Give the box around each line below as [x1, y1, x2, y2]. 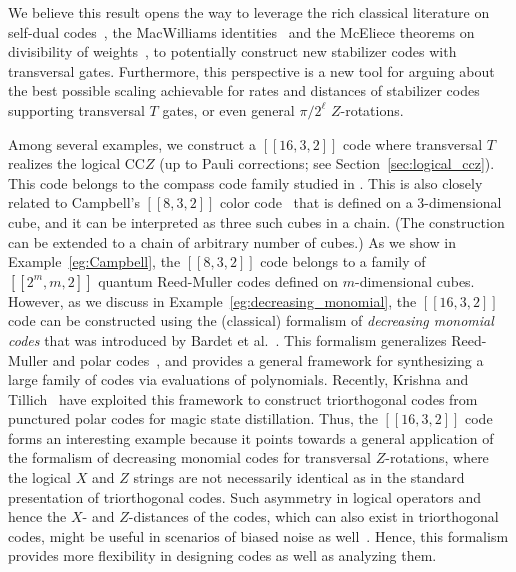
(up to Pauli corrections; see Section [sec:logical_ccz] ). [159, 153, 495, 174]
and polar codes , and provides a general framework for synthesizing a [52, 349, 484, 370]
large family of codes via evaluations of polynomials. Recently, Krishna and [8, 369, 469, 390]
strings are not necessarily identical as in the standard [133, 467, 465, 488]
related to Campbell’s [8, 192, 140, 213]
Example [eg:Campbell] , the [8, 251, 181, 272]
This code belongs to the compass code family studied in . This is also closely [8, 172, 483, 193]
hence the [8, 506, 67, 527]
